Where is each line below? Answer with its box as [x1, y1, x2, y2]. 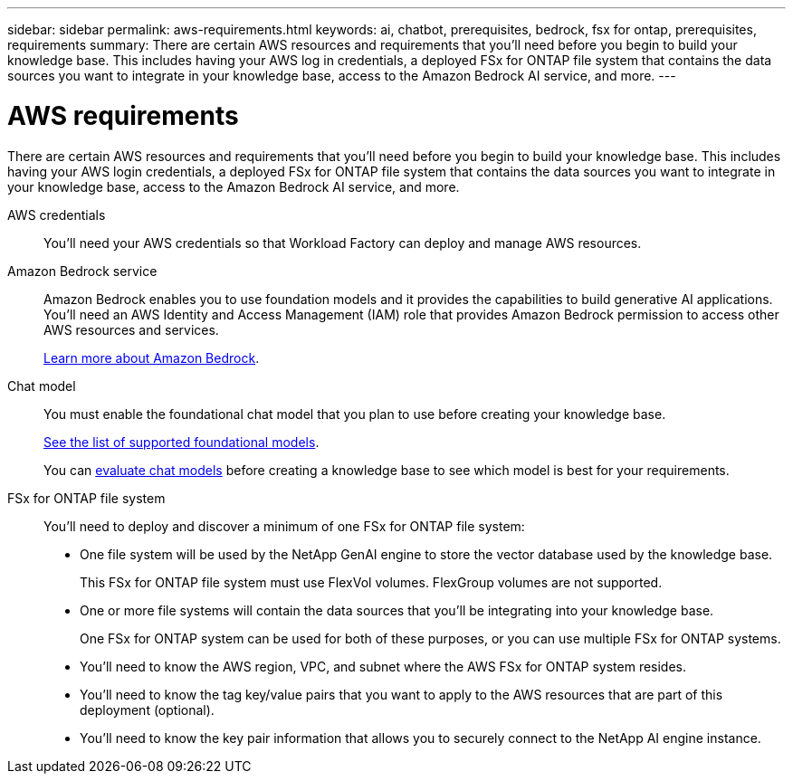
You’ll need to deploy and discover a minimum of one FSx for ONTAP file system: [43, 518, 525, 534]
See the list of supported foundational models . [43, 433, 320, 450]
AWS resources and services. [43, 321, 219, 338]
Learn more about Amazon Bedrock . [43, 349, 260, 366]
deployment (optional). [80, 701, 215, 718]
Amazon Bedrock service [7, 262, 158, 279]
